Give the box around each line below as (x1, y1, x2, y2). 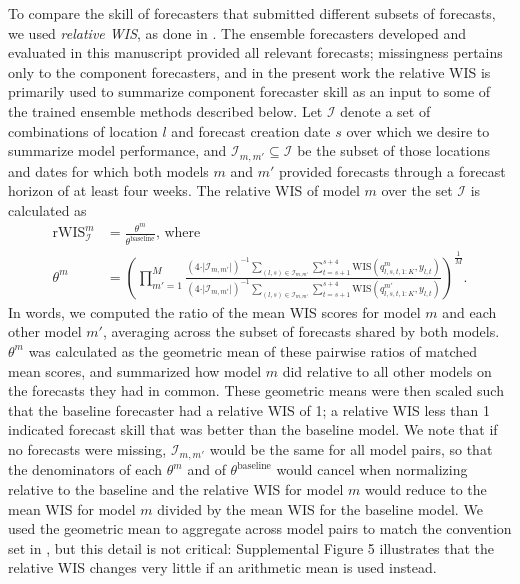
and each (442, 301, 497, 322)
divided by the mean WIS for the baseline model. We (157, 498, 483, 519)
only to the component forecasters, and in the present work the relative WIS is (8, 61, 491, 82)
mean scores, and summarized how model (8, 360, 262, 381)
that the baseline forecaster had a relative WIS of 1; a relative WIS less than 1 (8, 399, 490, 420)
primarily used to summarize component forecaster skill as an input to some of (8, 81, 491, 102)
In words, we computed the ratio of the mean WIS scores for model (8, 301, 421, 322)
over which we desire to (346, 120, 490, 141)
